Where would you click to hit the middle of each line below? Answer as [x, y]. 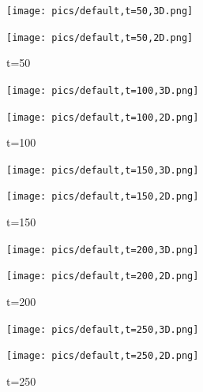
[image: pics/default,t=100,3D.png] [103, 90]
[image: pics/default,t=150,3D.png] [103, 170]
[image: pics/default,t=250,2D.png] [103, 356]
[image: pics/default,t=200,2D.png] [103, 276]
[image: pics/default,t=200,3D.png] [103, 250]
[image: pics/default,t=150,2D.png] [103, 197]
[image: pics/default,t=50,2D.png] [100, 37]
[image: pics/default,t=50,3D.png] [100, 11]
